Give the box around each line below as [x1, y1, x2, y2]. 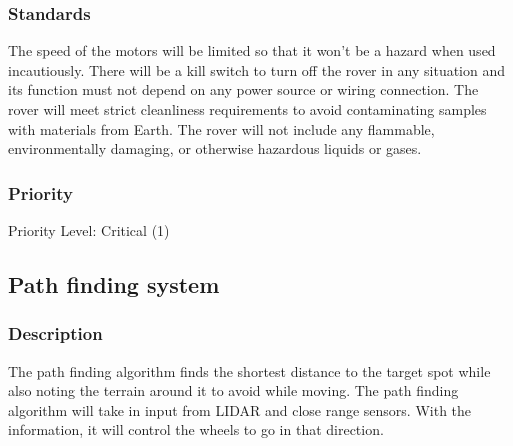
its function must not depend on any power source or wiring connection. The [8, 79, 479, 100]
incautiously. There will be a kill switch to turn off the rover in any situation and [8, 59, 506, 80]
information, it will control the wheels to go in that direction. [8, 419, 384, 440]
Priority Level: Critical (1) [8, 220, 170, 240]
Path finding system [8, 268, 220, 299]
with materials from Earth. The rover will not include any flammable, [8, 118, 435, 139]
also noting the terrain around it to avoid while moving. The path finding [8, 380, 459, 401]
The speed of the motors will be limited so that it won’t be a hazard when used [8, 40, 496, 61]
